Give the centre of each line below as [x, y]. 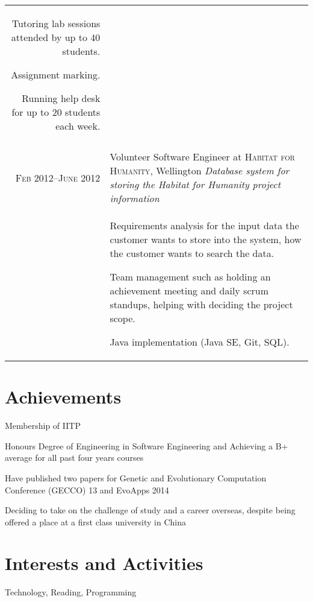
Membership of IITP [43, 426]
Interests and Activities [104, 563]
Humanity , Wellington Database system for [200, 170]
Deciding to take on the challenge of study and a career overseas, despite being [150, 510]
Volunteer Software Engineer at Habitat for [202, 157]
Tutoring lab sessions [56, 23]
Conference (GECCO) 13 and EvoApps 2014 [87, 490]
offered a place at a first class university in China [96, 521]
